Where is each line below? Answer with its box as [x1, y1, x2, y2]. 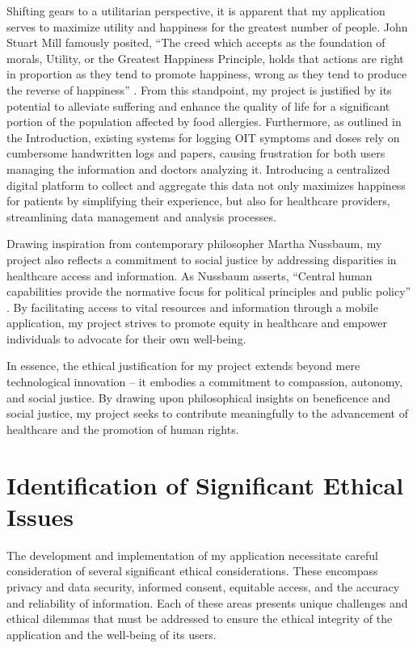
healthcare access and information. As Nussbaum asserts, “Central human [6, 267, 373, 284]
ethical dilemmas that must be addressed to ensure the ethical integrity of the [6, 610, 393, 627]
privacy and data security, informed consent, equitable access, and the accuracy [6, 578, 400, 595]
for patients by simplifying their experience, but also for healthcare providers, [6, 192, 390, 209]
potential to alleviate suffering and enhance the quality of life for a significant [6, 97, 390, 114]
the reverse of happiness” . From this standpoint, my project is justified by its [6, 81, 392, 98]
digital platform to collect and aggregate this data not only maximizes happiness [6, 176, 406, 193]
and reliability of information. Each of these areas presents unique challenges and [6, 594, 408, 611]
